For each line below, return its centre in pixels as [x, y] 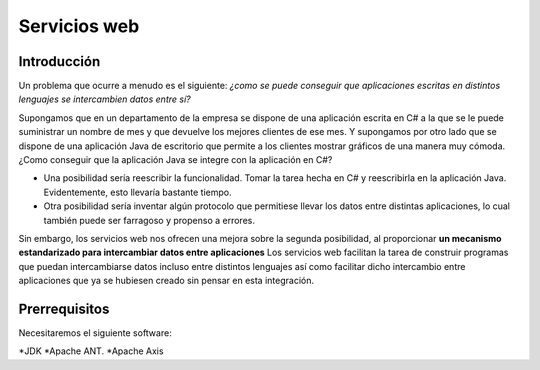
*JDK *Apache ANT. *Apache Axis [91, 351]
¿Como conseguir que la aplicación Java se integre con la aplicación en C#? [175, 160]
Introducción [59, 61]
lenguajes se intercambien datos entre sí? [104, 99]
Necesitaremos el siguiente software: [95, 333]
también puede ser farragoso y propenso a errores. [149, 220]
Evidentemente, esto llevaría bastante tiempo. [137, 192]
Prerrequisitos [64, 308]
